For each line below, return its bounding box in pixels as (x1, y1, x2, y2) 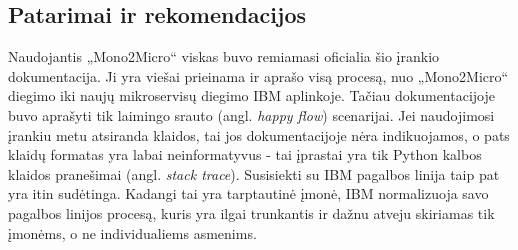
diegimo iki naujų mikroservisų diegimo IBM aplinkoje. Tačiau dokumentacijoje (8, 85, 495, 106)
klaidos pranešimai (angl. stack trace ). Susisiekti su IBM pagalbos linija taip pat (8, 163, 500, 184)
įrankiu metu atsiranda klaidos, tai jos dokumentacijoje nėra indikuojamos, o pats (8, 124, 510, 145)
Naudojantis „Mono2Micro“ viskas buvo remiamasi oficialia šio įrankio (8, 46, 440, 67)
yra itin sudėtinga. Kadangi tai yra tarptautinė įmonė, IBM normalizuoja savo (8, 183, 489, 204)
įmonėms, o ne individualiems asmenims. (8, 222, 257, 243)
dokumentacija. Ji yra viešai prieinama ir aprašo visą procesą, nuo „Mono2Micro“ (8, 65, 509, 86)
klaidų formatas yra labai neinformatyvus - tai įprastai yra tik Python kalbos (8, 144, 482, 165)
